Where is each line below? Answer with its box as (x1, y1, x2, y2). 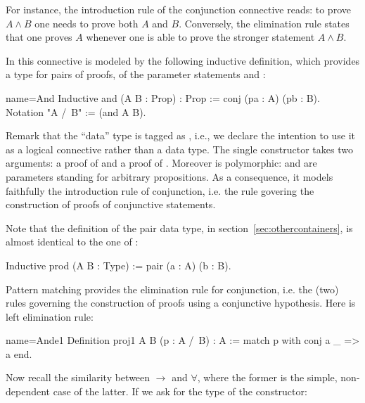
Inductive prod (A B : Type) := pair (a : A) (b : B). (6, 257, 231, 272)
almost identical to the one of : (6, 234, 139, 249)
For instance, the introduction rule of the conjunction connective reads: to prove (6, 2, 351, 16)
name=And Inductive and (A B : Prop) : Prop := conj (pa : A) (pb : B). (6, 90, 320, 105)
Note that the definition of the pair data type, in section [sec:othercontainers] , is (6, 220, 353, 235)
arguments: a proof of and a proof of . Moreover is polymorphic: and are (6, 155, 317, 170)
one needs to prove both (34, 15, 139, 30)
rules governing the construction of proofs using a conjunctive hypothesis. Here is (6, 295, 356, 310)
